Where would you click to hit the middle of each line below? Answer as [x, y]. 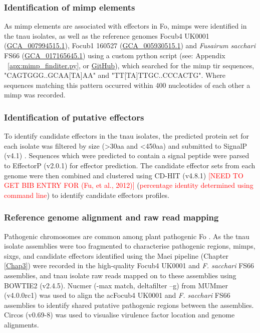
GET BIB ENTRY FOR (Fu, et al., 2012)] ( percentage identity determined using [129, 185]
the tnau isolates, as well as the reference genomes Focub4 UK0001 [107, 35]
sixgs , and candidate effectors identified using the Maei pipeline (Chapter [116, 255]
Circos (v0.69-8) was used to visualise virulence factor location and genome [119, 315]
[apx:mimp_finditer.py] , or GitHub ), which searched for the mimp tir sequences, [131, 65]
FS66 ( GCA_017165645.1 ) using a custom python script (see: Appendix [115, 55]
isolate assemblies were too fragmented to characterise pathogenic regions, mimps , [130, 246]
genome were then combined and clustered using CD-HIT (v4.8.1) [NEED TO [124, 175]
